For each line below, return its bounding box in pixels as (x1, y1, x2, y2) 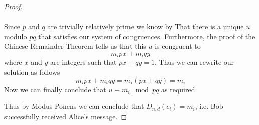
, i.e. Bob (195, 101, 223, 111)
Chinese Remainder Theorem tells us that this (4, 41, 146, 51)
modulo (4, 31, 27, 41)
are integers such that (50, 57, 117, 67)
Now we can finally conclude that (4, 84, 106, 94)
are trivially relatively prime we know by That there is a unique (47, 21, 244, 32)
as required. (161, 84, 197, 94)
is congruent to (155, 41, 201, 51)
